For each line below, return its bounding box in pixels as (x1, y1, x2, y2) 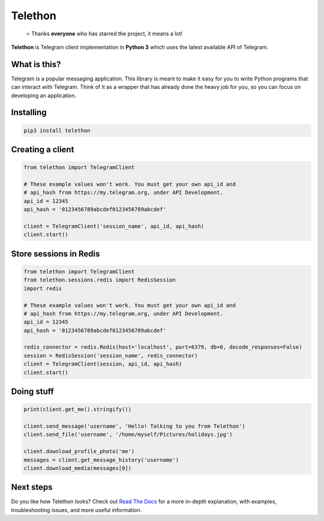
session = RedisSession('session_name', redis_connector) (23, 352, 198, 359)
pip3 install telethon (23, 127, 91, 134)
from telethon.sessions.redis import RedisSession (23, 277, 176, 283)
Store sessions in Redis (11, 248, 100, 259)
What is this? (11, 59, 61, 69)
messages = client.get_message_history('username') (23, 456, 179, 463)
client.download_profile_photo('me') (23, 448, 135, 455)
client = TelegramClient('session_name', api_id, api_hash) (23, 223, 205, 229)
